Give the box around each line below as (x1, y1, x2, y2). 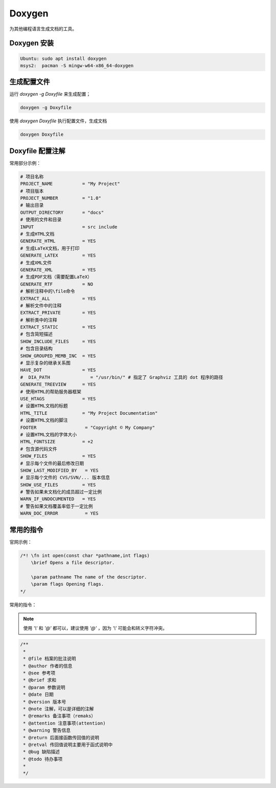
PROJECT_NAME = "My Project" (20, 181, 120, 187)
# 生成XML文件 (20, 260, 52, 266)
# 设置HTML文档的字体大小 (20, 432, 77, 437)
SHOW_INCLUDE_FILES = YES (20, 338, 96, 344)
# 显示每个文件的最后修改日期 (20, 460, 84, 466)
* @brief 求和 (23, 677, 56, 683)
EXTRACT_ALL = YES (20, 295, 96, 302)
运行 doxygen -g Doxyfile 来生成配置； (9, 91, 91, 97)
